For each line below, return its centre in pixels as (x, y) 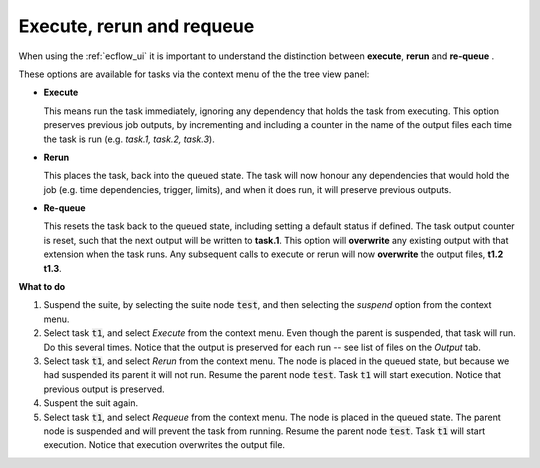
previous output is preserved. (104, 389)
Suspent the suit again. (91, 403)
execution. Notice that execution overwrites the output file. (164, 445)
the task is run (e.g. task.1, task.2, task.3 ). (129, 139)
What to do (42, 287)
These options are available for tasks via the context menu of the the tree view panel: (194, 74)
